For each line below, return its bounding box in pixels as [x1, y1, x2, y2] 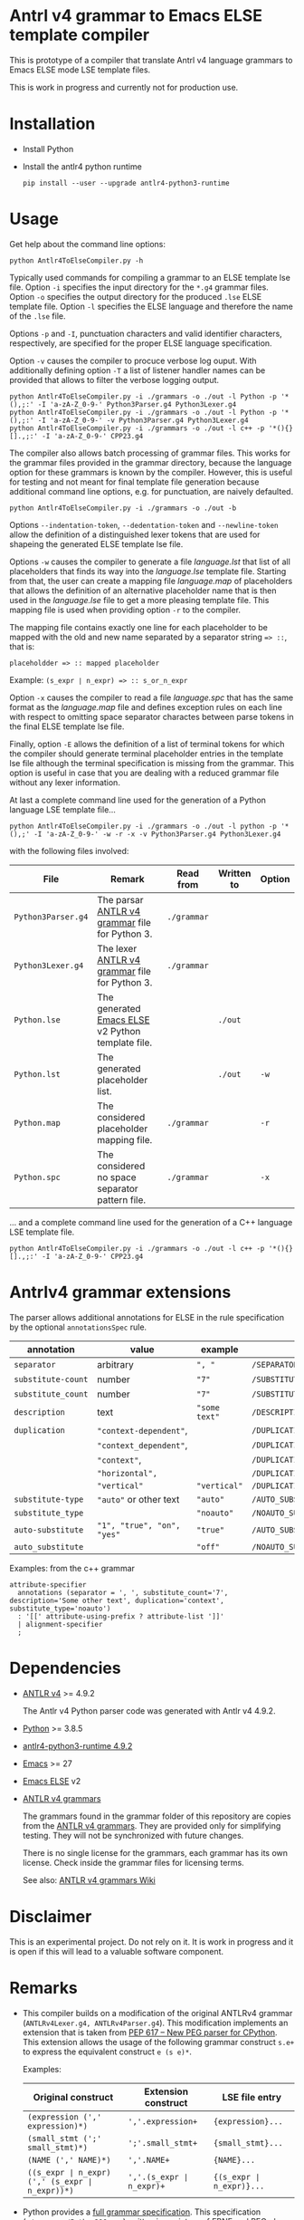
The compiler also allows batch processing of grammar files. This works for [9, 447, 291, 458]
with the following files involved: [9, 845, 129, 856]
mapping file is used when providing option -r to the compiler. [9, 604, 242, 615]
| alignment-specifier [17, 1619, 103, 1629]
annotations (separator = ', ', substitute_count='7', [17, 1588, 229, 1597]
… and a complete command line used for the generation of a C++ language [9, 1216, 293, 1227]
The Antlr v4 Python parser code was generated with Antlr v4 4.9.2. [22, 1705, 276, 1716]
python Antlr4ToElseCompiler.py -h [9, 255, 144, 265]
